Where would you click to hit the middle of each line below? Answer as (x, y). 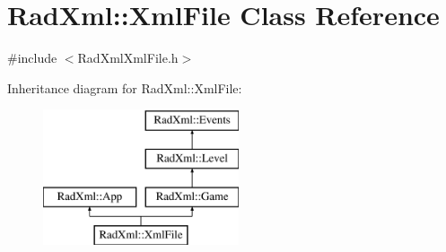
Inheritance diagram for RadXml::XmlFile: (125, 87)
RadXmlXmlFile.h (128, 58)
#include (32, 58)
